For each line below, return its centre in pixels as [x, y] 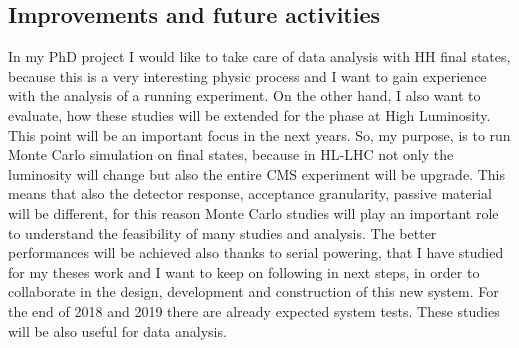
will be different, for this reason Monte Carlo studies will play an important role [253, 212]
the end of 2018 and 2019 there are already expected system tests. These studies [254, 310]
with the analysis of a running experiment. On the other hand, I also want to [244, 95]
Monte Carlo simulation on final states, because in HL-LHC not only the [231, 154]
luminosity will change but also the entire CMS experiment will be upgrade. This [256, 173]
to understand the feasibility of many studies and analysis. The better [222, 232]
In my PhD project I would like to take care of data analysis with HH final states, [259, 56]
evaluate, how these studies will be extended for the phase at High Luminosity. [249, 114]
